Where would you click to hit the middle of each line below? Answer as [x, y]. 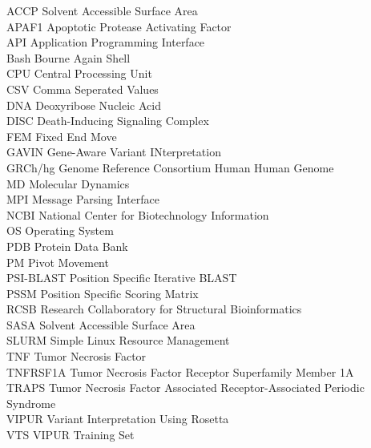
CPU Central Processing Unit [79, 73]
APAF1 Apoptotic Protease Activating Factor [119, 26]
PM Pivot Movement [58, 262]
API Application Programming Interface [106, 42]
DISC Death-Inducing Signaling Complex [108, 121]
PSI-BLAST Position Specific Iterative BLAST [122, 278]
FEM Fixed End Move [62, 136]
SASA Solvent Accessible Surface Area [101, 324]
